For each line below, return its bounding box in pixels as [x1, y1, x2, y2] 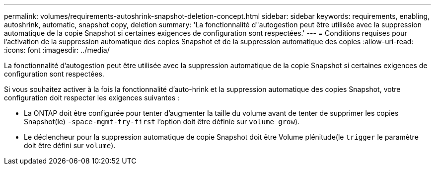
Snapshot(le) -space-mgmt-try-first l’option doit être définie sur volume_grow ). [24, 117, 300, 126]
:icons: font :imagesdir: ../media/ [4, 46, 110, 54]
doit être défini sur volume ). [24, 141, 116, 150]
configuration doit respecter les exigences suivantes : [4, 93, 180, 102]
